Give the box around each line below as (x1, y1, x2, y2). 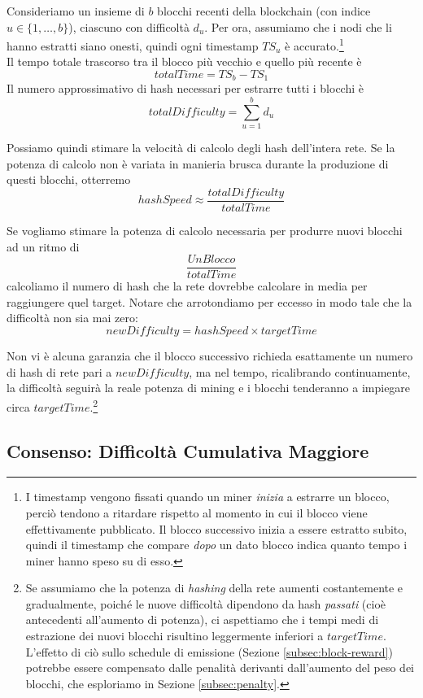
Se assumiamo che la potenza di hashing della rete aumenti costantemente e (25, 579, 403, 596)
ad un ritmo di (7, 238, 80, 255)
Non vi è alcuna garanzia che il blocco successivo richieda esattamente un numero (7, 347, 413, 364)
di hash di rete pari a (7, 363, 112, 380)
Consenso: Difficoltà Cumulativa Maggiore (7, 438, 369, 463)
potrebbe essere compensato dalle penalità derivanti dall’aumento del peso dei (25, 659, 414, 676)
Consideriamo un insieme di (7, 2, 145, 19)
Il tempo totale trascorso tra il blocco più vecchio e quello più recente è (7, 53, 362, 70)
